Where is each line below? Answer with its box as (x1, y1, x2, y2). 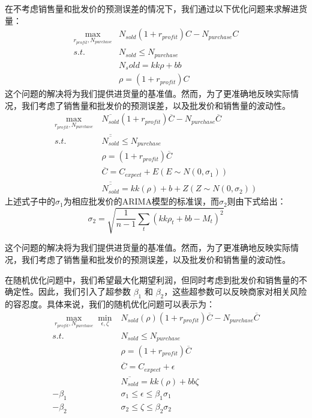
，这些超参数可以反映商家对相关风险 (164, 285, 307, 298)
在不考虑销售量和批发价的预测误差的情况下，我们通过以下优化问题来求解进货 (5, 2, 307, 14)
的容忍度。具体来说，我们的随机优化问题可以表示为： (5, 298, 215, 310)
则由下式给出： (227, 195, 286, 207)
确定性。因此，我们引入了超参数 (5, 285, 131, 298)
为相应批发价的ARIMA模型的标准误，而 (63, 195, 219, 207)
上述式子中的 (5, 195, 55, 207)
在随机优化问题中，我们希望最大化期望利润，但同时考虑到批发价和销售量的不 (5, 273, 307, 286)
